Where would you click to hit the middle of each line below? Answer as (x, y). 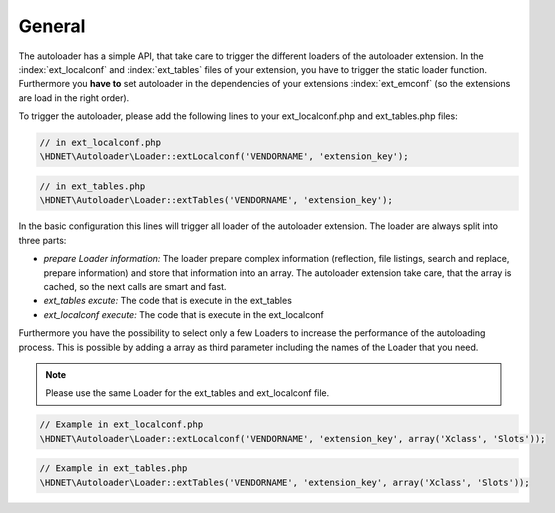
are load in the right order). (74, 97)
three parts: (42, 240)
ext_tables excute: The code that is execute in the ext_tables (167, 301)
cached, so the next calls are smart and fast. (135, 286)
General (52, 26)
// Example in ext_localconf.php (121, 424)
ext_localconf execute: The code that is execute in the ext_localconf (184, 314)
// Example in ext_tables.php (113, 468)
